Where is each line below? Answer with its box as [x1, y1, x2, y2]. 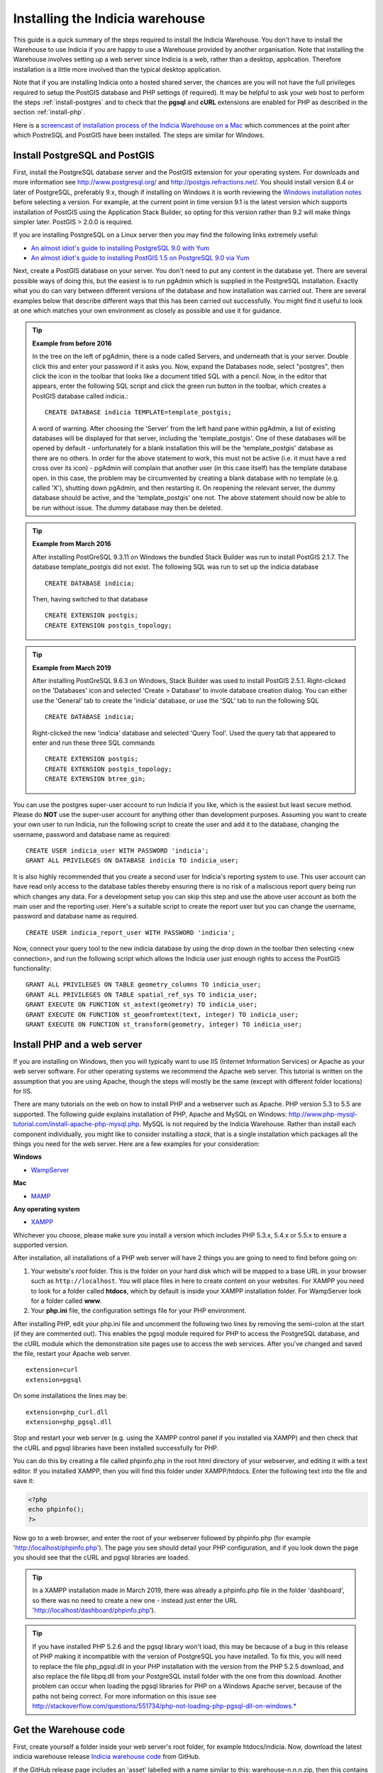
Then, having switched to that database [32, 595, 148, 604]
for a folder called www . [30, 1296, 102, 1305]
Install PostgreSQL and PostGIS [13, 149, 155, 161]
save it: [13, 1476, 35, 1485]
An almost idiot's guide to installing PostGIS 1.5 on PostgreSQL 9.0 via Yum [30, 254, 250, 262]
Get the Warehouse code [13, 1723, 126, 1735]
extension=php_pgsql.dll [26, 1418, 112, 1425]
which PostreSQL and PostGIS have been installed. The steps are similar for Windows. [13, 131, 265, 140]
